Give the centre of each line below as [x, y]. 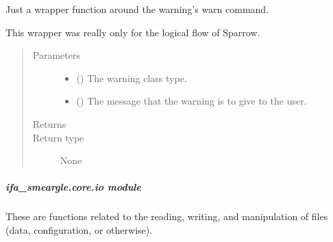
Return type [58, 137]
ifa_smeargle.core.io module [73, 187]
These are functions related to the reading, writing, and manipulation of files [167, 216]
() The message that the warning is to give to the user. [192, 101]
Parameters [56, 55]
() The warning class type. [132, 78]
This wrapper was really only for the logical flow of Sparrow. [133, 32]
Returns [49, 123]
